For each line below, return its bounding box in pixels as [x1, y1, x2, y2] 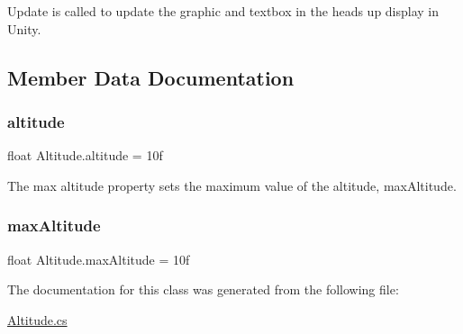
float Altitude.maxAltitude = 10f [7, 249, 190, 268]
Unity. [7, 19, 41, 38]
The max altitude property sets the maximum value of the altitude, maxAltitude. [7, 176, 457, 194]
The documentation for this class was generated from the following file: [7, 280, 399, 299]
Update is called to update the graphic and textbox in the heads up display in [7, 2, 440, 20]
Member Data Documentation [7, 63, 295, 91]
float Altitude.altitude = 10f [7, 146, 163, 165]
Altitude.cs [7, 310, 68, 329]
